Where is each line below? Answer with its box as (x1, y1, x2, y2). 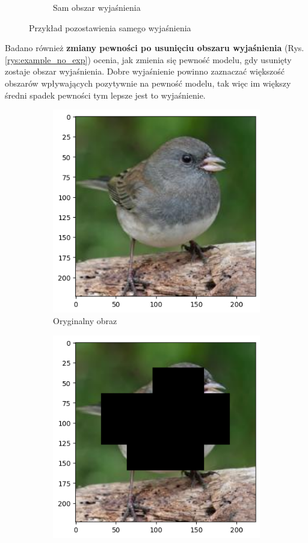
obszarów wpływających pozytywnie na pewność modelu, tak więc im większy (5, 76, 291, 89)
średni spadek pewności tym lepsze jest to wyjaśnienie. (5, 88, 206, 101)
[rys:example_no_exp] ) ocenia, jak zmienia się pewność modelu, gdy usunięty (5, 53, 292, 66)
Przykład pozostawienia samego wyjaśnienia (29, 21, 191, 34)
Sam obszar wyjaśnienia (53, 1, 141, 13)
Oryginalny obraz (53, 314, 117, 327)
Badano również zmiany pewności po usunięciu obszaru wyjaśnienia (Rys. (5, 41, 304, 54)
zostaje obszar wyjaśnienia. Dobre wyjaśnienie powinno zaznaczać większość (5, 65, 285, 78)
